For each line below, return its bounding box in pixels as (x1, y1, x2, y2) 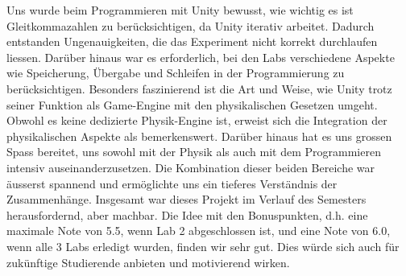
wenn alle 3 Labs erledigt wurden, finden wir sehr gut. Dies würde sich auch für (6, 237, 400, 254)
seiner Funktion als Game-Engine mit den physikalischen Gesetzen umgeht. (6, 96, 378, 113)
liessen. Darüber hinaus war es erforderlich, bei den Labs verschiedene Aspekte (6, 48, 395, 65)
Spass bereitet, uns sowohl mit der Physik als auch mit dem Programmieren (6, 143, 381, 160)
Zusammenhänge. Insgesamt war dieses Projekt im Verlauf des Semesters (6, 191, 367, 208)
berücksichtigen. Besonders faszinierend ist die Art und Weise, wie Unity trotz (6, 80, 392, 97)
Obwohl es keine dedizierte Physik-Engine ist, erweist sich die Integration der (6, 112, 387, 129)
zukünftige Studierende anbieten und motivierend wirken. (6, 253, 290, 270)
